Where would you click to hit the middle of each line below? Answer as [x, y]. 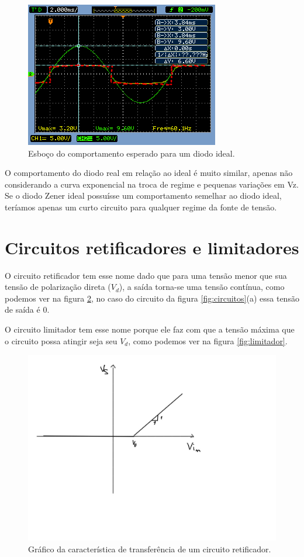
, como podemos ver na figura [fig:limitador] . [208, 340]
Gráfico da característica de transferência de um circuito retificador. [150, 549]
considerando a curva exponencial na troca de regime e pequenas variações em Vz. [152, 184]
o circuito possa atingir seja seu [61, 340]
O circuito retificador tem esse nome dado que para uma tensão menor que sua [146, 275]
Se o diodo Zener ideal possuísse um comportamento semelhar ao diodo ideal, [143, 196]
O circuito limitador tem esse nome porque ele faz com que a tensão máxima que [150, 329]
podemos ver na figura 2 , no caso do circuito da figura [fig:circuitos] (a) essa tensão [152, 298]
